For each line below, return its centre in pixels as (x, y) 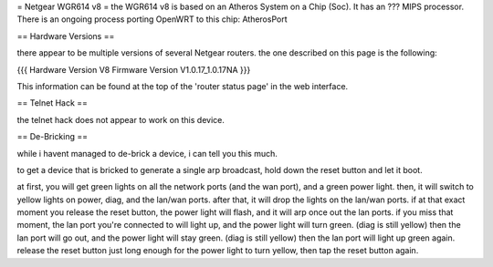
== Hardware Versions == (66, 36)
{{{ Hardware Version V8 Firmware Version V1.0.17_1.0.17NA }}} (134, 69)
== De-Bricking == (52, 137)
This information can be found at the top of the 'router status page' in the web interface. (183, 86)
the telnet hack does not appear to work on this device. (121, 119)
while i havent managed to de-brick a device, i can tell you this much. (147, 153)
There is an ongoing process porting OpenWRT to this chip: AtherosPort (152, 19)
